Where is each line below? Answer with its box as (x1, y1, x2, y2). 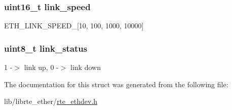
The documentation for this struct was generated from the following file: (4, 79, 228, 89)
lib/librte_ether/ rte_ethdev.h (4, 96, 98, 106)
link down (70, 62, 101, 72)
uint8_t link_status (4, 42, 88, 54)
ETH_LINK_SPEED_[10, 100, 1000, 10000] (4, 20, 144, 31)
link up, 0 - (24, 62, 59, 72)
